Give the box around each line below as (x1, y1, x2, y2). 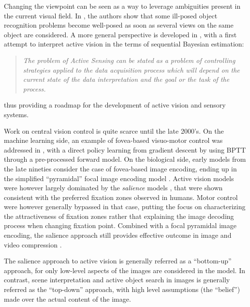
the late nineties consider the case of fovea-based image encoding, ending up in (4, 163, 237, 173)
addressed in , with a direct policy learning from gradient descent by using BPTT (4, 144, 246, 154)
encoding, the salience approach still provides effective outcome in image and (4, 230, 232, 240)
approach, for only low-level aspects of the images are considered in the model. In (4, 265, 245, 275)
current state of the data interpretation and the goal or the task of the (23, 74, 230, 84)
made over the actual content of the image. (4, 293, 131, 304)
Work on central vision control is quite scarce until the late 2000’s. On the (4, 125, 224, 136)
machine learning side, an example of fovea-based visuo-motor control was (4, 135, 223, 145)
